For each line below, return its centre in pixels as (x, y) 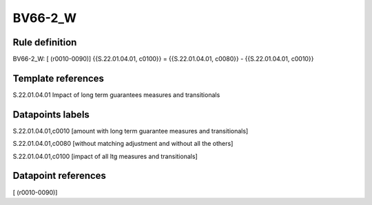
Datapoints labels (51, 115)
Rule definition (45, 42)
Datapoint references (60, 176)
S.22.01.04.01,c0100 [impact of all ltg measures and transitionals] (105, 156)
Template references (59, 78)
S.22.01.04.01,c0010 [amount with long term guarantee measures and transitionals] (131, 131)
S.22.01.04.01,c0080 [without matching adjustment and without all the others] (123, 144)
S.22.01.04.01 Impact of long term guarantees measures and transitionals (116, 95)
